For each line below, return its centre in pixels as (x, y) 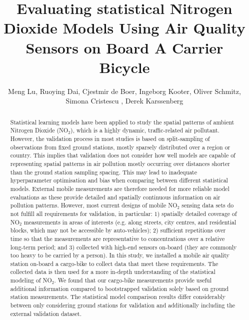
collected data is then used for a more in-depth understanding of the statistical (113, 272)
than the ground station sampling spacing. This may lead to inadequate (104, 172)
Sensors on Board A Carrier (124, 47)
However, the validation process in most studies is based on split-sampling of (110, 138)
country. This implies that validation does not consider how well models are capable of (123, 155)
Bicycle (124, 67)
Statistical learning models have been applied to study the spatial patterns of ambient (122, 122)
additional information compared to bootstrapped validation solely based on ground (119, 288)
